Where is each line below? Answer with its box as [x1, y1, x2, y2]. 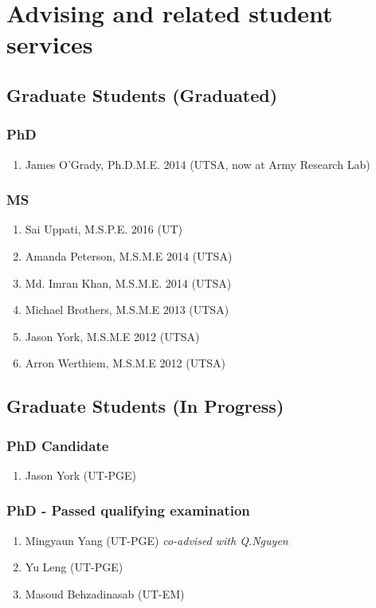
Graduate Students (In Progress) [6, 394, 284, 418]
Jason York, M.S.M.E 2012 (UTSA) [25, 328, 200, 344]
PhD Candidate [6, 435, 109, 455]
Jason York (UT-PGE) [25, 466, 137, 483]
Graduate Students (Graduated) [6, 82, 278, 107]
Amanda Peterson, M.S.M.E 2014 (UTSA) [25, 247, 233, 264]
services [6, 28, 93, 61]
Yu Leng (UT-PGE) [25, 559, 123, 575]
